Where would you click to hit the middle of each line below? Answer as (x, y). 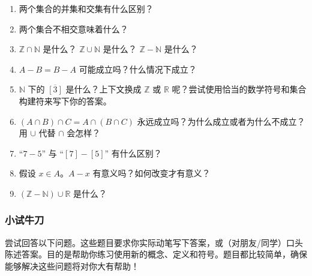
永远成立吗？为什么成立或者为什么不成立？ (221, 121)
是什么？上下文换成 (103, 89)
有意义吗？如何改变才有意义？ (151, 173)
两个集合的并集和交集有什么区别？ (86, 8)
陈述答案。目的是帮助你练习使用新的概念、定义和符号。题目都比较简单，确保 (156, 254)
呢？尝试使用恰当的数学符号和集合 (239, 89)
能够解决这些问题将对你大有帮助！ (72, 265)
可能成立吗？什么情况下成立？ (138, 69)
